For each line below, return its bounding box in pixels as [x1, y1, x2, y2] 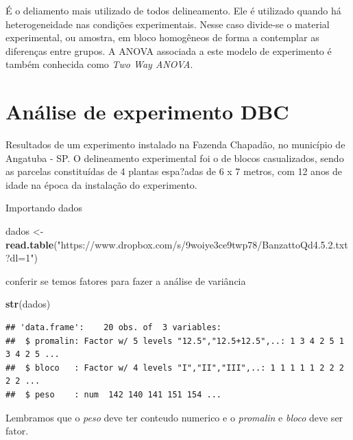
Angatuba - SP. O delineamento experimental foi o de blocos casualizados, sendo [5, 150, 344, 165]
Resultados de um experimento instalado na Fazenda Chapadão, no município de [5, 137, 345, 152]
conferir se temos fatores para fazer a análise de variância [5, 273, 246, 288]
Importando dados [5, 200, 83, 215]
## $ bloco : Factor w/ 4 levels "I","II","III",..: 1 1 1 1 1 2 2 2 [5, 362, 344, 373]
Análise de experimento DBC [5, 97, 289, 126]
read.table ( [5, 237, 58, 251]
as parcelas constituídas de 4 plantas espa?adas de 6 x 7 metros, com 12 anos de [5, 164, 343, 178]
